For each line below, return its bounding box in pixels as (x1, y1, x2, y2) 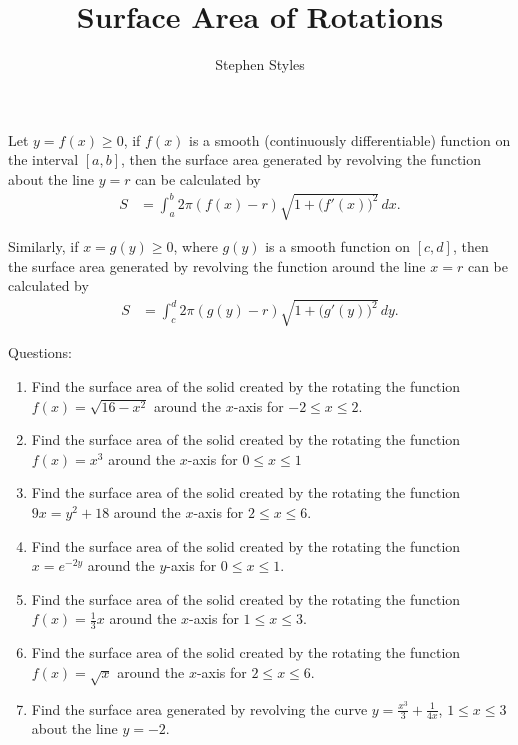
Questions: (8, 342, 72, 363)
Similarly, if (8, 236, 79, 257)
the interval (8, 149, 79, 170)
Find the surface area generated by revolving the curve (31, 698, 368, 719)
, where (173, 236, 218, 257)
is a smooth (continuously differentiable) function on (189, 129, 511, 150)
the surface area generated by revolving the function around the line (8, 255, 426, 276)
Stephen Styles (215, 54, 305, 75)
